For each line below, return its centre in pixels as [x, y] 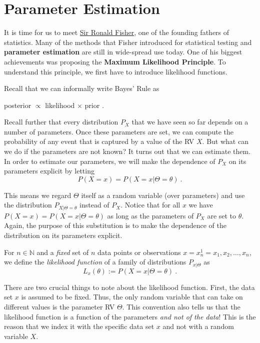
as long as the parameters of [150, 215]
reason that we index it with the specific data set [79, 326]
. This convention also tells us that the [181, 306]
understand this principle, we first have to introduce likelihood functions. [116, 71]
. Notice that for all [150, 205]
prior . [94, 105]
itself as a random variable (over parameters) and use [163, 195]
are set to [222, 215]
